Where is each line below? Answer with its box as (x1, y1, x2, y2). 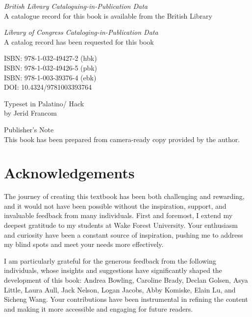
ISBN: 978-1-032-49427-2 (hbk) (4, 53, 97, 63)
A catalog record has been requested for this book (4, 36, 154, 47)
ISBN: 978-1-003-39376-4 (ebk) (4, 72, 97, 82)
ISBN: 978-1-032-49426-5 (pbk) (4, 62, 97, 73)
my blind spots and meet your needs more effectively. (4, 239, 164, 249)
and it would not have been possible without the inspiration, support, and (4, 200, 227, 211)
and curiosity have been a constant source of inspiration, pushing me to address (4, 229, 243, 240)
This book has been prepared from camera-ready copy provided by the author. (4, 134, 240, 144)
